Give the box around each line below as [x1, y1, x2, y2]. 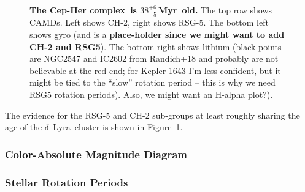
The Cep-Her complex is [29, 4, 137, 16]
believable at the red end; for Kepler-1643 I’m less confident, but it [29, 64, 281, 76]
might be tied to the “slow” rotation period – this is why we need [29, 76, 276, 89]
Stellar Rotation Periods [5, 174, 128, 190]
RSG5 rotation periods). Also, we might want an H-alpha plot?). [29, 87, 273, 100]
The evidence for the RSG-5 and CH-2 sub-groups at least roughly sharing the [5, 108, 300, 121]
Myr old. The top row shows [158, 4, 272, 16]
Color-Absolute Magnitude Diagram [5, 146, 187, 161]
